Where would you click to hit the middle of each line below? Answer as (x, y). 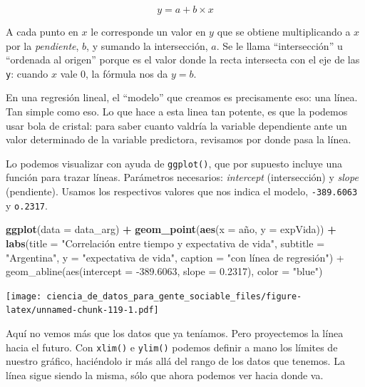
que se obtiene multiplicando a (284, 31)
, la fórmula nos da (127, 73)
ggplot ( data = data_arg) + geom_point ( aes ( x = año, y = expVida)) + (171, 229)
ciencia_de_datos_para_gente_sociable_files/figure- (174, 296)
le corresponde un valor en (148, 31)
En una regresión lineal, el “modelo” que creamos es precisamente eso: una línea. (182, 97)
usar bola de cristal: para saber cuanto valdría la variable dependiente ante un (176, 125)
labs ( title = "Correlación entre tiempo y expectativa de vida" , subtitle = (165, 243)
